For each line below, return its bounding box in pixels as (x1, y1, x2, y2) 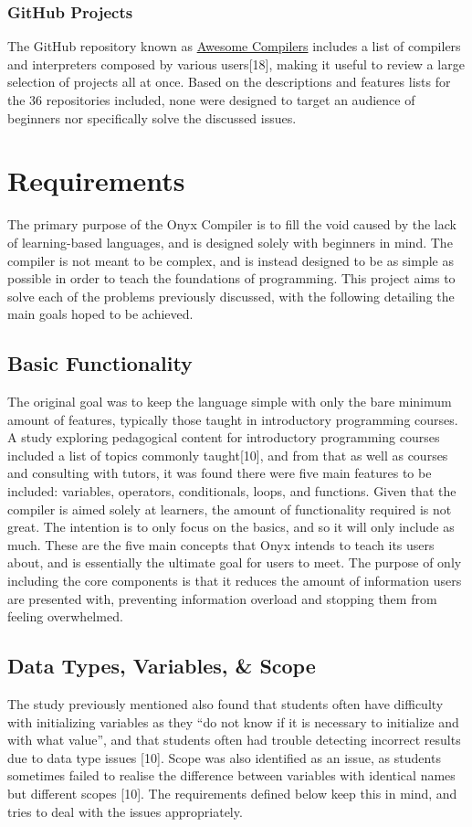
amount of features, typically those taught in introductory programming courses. (7, 409, 458, 429)
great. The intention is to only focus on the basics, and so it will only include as (7, 517, 455, 536)
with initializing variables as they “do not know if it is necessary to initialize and (7, 712, 459, 731)
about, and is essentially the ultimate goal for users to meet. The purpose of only (7, 553, 462, 572)
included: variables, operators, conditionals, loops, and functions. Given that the (7, 482, 456, 501)
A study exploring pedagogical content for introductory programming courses (7, 428, 440, 447)
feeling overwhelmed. (7, 607, 123, 626)
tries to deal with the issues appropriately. (7, 801, 243, 821)
